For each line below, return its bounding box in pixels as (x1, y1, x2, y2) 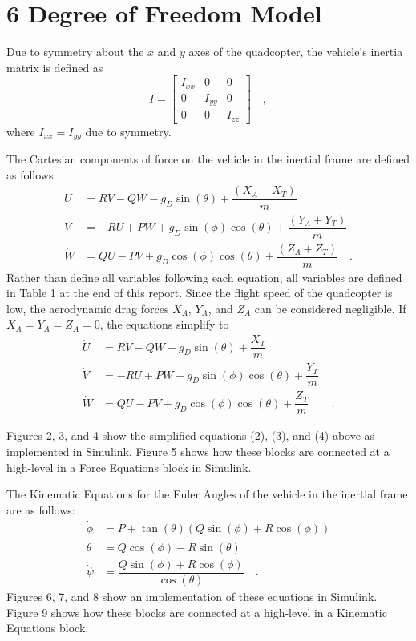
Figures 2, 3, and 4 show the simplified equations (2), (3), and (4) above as (6, 427, 375, 444)
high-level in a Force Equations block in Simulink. (6, 458, 252, 475)
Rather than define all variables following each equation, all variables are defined (6, 268, 402, 285)
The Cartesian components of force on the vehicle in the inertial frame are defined (6, 151, 410, 167)
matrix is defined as (6, 58, 103, 75)
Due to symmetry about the (6, 43, 144, 60)
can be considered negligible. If (254, 300, 406, 316)
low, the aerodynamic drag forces (6, 300, 169, 316)
